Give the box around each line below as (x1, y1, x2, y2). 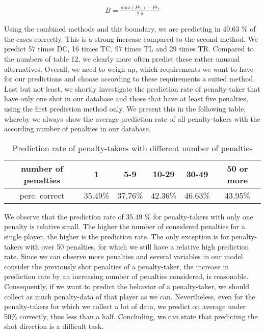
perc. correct (19, 189, 65, 201)
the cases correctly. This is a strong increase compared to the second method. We (4, 33, 258, 44)
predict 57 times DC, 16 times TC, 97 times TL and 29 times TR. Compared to (4, 43, 254, 54)
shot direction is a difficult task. (4, 321, 104, 331)
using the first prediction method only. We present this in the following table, (4, 103, 246, 114)
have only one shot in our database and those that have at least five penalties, (4, 93, 248, 104)
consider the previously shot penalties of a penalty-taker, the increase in (4, 261, 229, 271)
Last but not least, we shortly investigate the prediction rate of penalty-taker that (4, 83, 260, 94)
